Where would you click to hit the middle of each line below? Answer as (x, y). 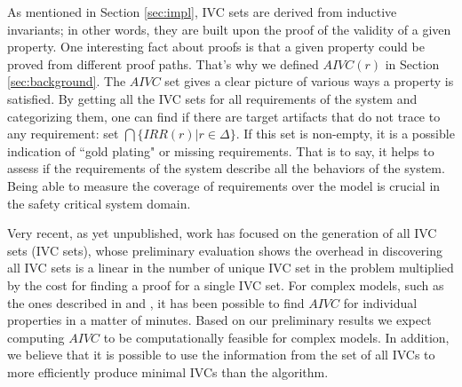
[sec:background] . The (67, 81)
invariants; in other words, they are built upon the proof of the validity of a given (229, 29)
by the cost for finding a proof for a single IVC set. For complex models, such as (226, 284)
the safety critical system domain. (99, 203)
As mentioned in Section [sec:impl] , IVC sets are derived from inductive (202, 12)
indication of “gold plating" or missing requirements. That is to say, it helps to (221, 150)
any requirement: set (63, 134)
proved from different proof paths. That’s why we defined (163, 63)
